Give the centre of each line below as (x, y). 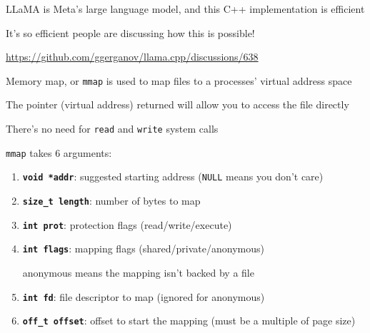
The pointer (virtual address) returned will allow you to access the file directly (177, 104)
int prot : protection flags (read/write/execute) (127, 224)
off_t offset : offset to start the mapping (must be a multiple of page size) (189, 321)
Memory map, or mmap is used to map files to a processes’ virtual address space (179, 80)
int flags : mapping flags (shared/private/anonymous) (143, 249)
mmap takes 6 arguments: (59, 152)
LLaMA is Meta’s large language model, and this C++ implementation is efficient (185, 9)
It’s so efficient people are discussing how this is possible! (130, 32)
